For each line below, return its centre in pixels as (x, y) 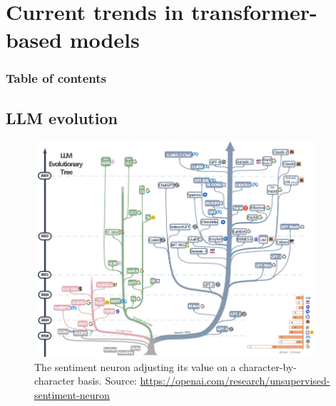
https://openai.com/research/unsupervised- (235, 381)
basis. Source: (107, 381)
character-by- (268, 366)
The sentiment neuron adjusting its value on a (135, 366)
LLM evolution (62, 117)
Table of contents (56, 78)
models (105, 40)
